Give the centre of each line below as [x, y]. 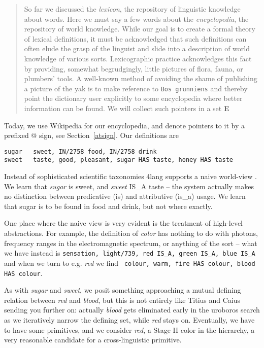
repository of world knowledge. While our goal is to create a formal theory [140, 29]
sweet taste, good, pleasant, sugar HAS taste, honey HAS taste [119, 160]
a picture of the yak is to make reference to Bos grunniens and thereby [136, 88]
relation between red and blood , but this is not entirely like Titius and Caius [122, 300]
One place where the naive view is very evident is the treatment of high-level [123, 223]
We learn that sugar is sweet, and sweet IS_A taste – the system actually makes [129, 186]
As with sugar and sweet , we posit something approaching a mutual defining [123, 290]
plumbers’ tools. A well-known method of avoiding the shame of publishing [141, 78]
